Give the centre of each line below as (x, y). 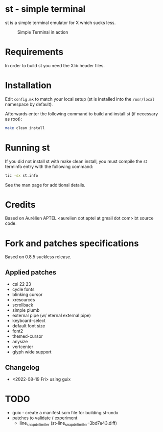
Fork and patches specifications (72, 243)
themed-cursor (27, 336)
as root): (13, 119)
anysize (20, 342)
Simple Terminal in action (43, 32)
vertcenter (23, 347)
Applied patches (31, 272)
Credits (20, 204)
